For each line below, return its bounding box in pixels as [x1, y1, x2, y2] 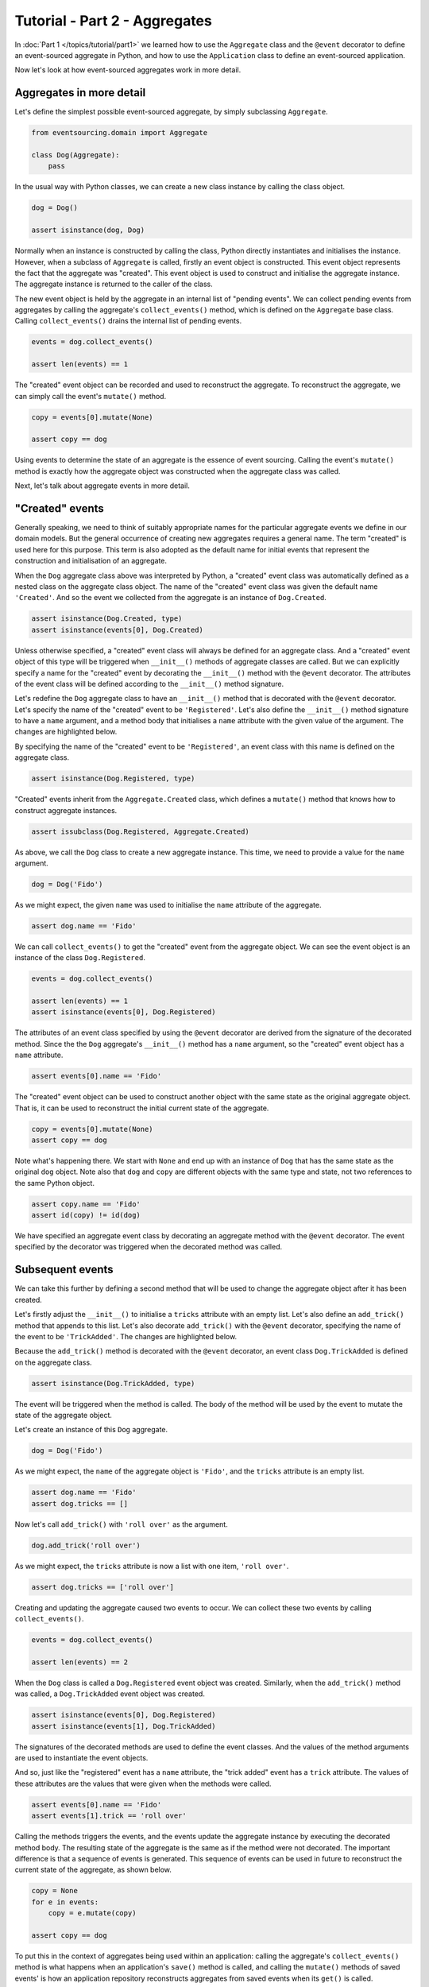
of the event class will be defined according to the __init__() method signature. [14, 679, 284, 688]
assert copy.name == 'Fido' [31, 1199, 141, 1208]
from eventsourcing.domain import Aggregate [31, 128, 208, 138]
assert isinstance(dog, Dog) [31, 226, 145, 234]
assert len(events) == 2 [31, 1657, 129, 1667]
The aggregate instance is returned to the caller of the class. [14, 279, 214, 289]
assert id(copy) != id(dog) [31, 1210, 141, 1220]
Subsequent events [14, 1263, 114, 1276]
